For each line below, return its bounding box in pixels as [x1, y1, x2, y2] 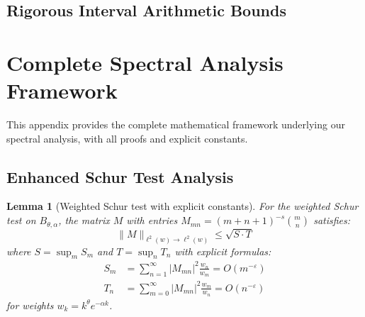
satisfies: [313, 213, 351, 228]
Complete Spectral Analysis [6, 48, 283, 77]
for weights [6, 297, 54, 312]
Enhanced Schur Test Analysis [6, 165, 234, 187]
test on [6, 213, 36, 228]
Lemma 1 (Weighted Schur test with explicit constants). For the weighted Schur [6, 199, 359, 213]
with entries [126, 213, 178, 228]
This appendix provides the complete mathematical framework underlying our [6, 117, 345, 132]
